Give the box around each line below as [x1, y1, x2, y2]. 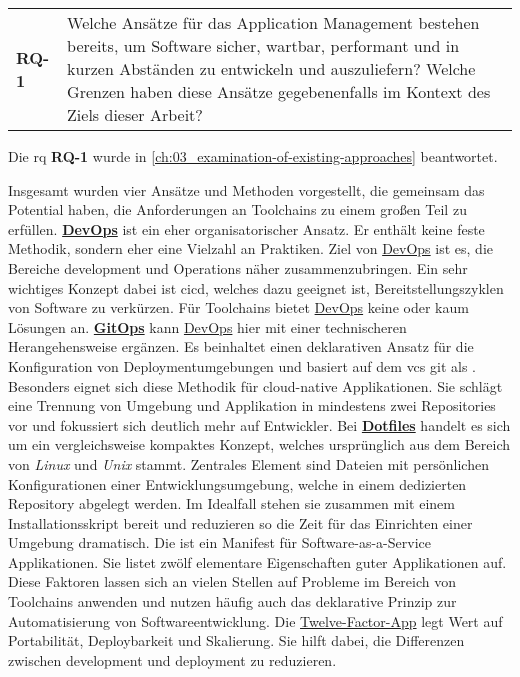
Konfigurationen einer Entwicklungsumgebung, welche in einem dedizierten [8, 473, 467, 494]
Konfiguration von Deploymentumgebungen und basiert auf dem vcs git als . [8, 355, 476, 376]
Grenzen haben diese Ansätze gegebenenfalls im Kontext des [67, 80, 491, 103]
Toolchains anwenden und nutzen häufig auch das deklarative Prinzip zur [8, 591, 457, 612]
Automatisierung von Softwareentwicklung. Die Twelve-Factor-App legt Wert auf [8, 610, 503, 631]
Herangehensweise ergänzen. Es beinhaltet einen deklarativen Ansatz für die [8, 336, 474, 357]
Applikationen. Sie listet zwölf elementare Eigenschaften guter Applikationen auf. [8, 551, 507, 572]
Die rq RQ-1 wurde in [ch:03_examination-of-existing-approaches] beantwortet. [8, 146, 498, 166]
